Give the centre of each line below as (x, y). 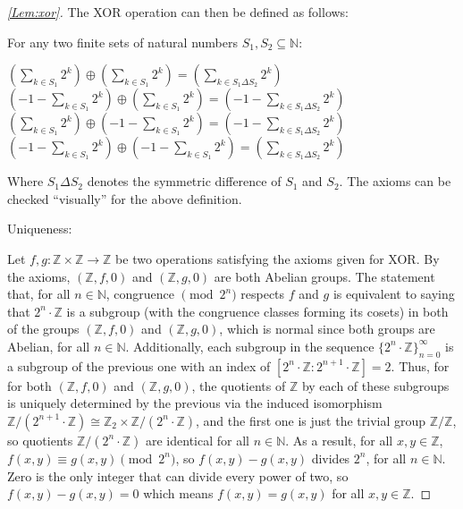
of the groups (43, 329)
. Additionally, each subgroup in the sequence (250, 346)
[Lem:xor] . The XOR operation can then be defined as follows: (178, 12)
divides (331, 458)
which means (178, 493)
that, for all (39, 294)
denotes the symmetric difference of (184, 181)
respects (263, 294)
